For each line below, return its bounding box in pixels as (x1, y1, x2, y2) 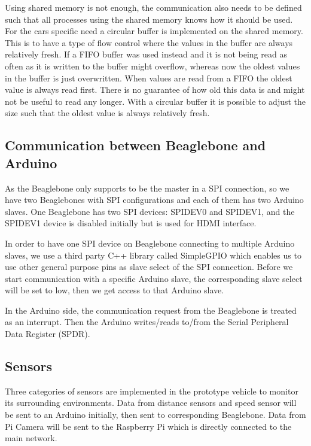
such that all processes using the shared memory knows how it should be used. (5, 13, 293, 25)
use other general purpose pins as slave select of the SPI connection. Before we (5, 260, 293, 273)
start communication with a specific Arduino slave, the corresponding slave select (5, 272, 303, 284)
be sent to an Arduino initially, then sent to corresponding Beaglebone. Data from (5, 408, 306, 421)
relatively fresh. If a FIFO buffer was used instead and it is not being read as (5, 48, 287, 60)
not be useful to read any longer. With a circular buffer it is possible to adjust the (5, 95, 306, 107)
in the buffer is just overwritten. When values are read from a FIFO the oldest (5, 71, 292, 84)
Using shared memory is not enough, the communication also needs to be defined (5, 1, 302, 13)
